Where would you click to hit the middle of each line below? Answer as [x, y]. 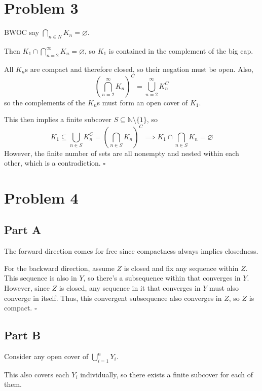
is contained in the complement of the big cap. [181, 50]
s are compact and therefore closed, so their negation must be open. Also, [139, 69]
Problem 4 [41, 197]
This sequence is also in [41, 278]
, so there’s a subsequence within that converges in [162, 278]
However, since [27, 288]
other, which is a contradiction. [52, 163]
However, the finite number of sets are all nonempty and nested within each [122, 153]
